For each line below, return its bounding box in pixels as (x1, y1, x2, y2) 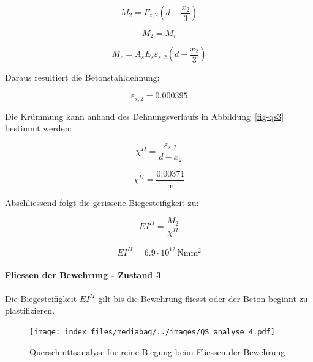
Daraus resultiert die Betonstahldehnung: (5, 71, 160, 84)
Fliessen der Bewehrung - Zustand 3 (5, 268, 161, 281)
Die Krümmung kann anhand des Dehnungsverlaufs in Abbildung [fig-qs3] (5, 109, 284, 122)
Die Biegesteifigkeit (5, 292, 77, 305)
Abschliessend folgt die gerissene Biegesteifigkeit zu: (5, 196, 199, 209)
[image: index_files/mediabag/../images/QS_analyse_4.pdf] (29, 327, 275, 336)
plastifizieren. (5, 304, 55, 317)
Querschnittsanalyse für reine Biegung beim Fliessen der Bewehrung (29, 345, 285, 358)
